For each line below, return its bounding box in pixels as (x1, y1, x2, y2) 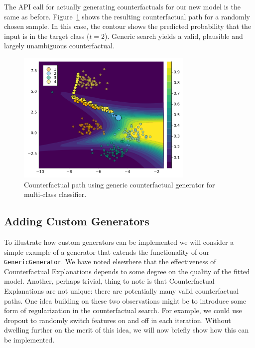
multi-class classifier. (24, 189, 87, 199)
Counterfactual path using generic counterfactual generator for (24, 179, 215, 189)
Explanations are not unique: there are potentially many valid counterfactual (4, 285, 239, 296)
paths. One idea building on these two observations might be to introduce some (4, 295, 247, 306)
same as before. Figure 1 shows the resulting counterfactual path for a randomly (4, 11, 250, 21)
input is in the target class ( (4, 30, 90, 41)
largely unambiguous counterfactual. (4, 40, 115, 51)
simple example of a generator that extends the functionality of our (4, 246, 210, 257)
